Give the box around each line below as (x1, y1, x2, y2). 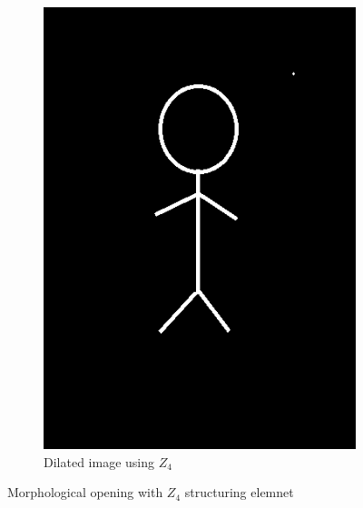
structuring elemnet (184, 483, 294, 502)
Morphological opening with (7, 483, 163, 502)
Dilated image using (44, 452, 154, 471)
